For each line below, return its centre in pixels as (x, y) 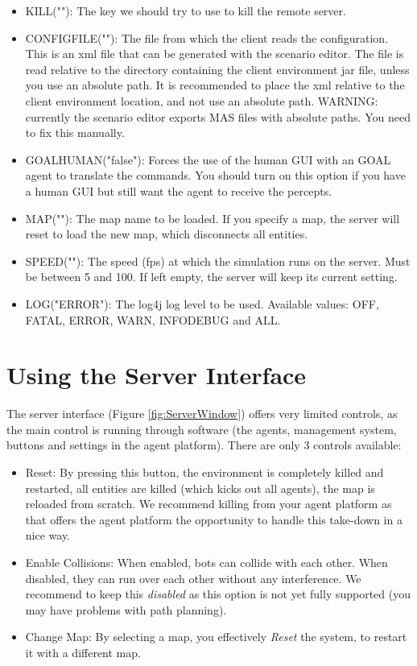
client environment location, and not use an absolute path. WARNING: (202, 100)
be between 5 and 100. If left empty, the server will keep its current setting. (211, 277)
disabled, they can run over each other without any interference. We (193, 578)
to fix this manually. (75, 132)
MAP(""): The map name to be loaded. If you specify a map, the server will (213, 218)
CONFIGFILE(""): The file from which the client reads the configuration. (207, 37)
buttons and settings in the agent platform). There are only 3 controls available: (204, 445)
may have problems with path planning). (126, 609)
